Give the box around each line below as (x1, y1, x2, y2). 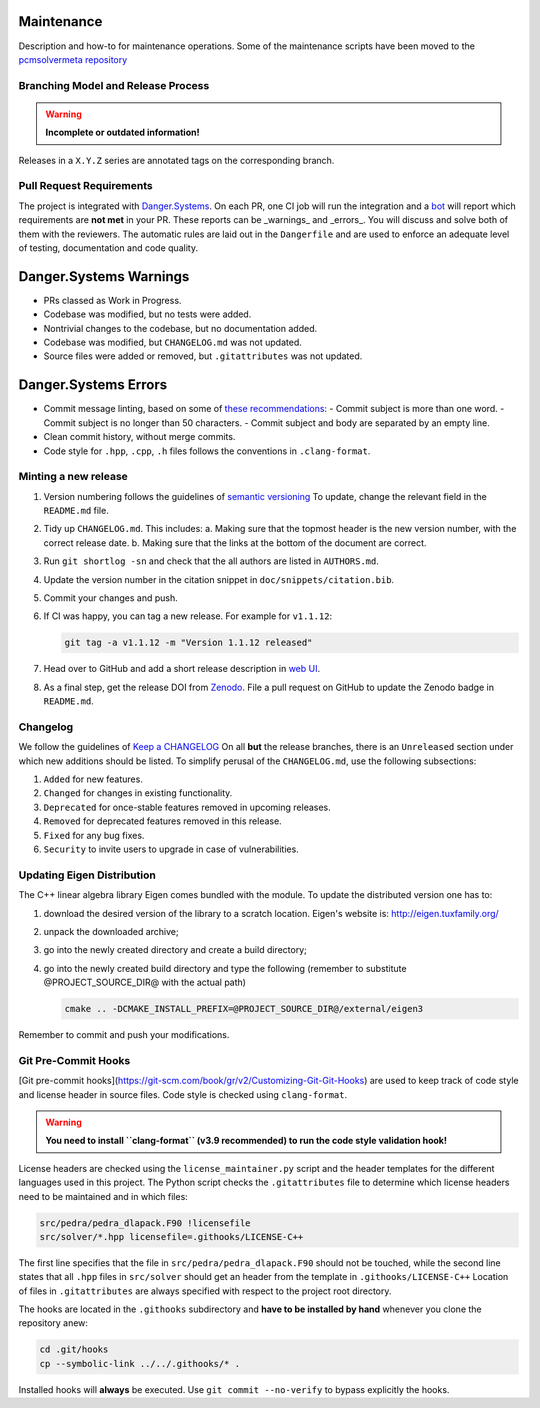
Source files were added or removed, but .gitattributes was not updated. (43, 350, 363, 362)
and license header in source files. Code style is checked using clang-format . (18, 1088, 348, 1100)
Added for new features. (43, 773, 144, 785)
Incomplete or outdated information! (45, 126, 200, 139)
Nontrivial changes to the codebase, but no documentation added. (43, 322, 318, 334)
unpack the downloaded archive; (43, 925, 179, 937)
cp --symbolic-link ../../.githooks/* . (39, 1358, 240, 1369)
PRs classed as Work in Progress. (43, 294, 182, 306)
